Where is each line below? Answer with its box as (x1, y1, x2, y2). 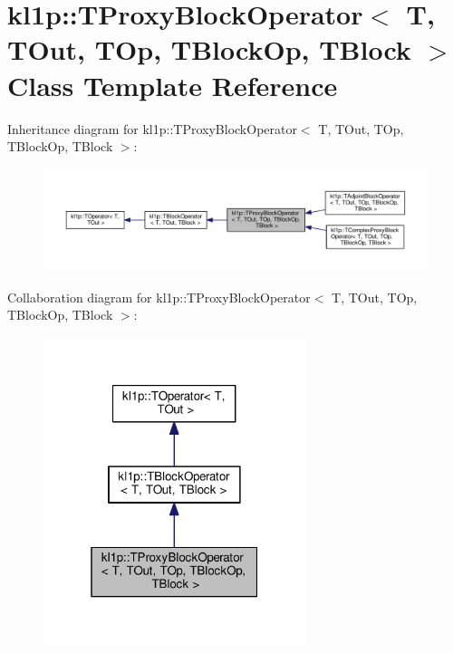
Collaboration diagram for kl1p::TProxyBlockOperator (7, 287, 311, 306)
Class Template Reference (7, 66, 338, 103)
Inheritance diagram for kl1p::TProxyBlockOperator (7, 119, 297, 138)
